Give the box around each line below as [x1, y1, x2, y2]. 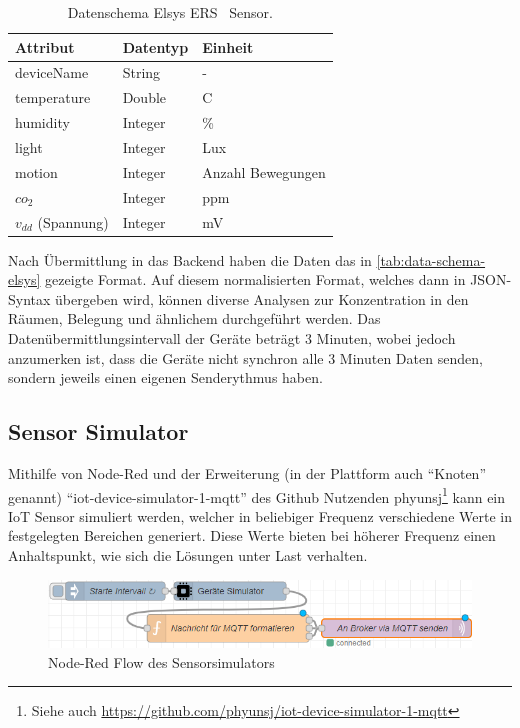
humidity [15, 112, 70, 133]
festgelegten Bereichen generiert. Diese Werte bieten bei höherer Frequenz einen [8, 525, 496, 546]
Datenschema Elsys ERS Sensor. [67, 2, 273, 22]
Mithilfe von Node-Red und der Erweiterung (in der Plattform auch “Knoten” [8, 462, 487, 483]
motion [15, 161, 58, 182]
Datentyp [122, 36, 189, 57]
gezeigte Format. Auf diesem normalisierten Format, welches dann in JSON [45, 269, 507, 290]
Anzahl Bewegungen [202, 161, 326, 182]
